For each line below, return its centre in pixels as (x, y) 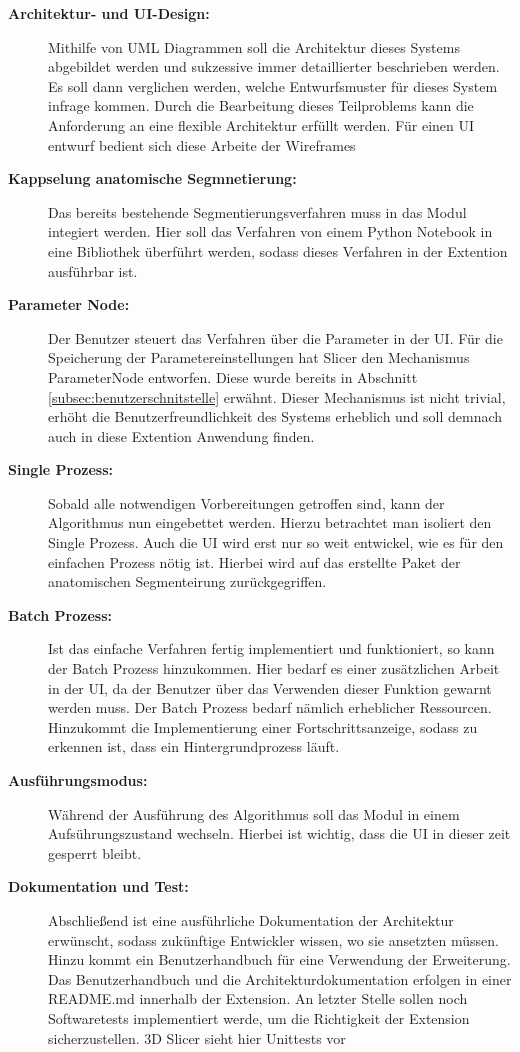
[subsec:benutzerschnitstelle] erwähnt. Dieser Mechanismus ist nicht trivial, (277, 396)
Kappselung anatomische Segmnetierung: (152, 178)
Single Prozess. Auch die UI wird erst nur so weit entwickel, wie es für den (276, 542)
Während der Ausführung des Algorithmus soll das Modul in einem (254, 813)
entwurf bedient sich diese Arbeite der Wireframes (202, 144)
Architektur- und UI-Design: (109, 13)
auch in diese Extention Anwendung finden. (181, 435)
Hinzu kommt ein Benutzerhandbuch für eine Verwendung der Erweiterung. (279, 959)
